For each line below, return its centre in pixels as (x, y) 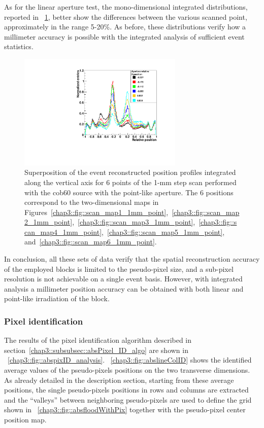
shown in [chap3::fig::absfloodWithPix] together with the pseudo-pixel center (125, 409)
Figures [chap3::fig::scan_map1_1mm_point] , (96, 212)
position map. (25, 419)
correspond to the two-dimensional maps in (92, 202)
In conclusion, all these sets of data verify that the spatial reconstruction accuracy (132, 259)
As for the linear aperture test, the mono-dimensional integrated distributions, (126, 7)
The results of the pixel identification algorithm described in (98, 340)
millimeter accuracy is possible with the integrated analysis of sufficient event (124, 36)
